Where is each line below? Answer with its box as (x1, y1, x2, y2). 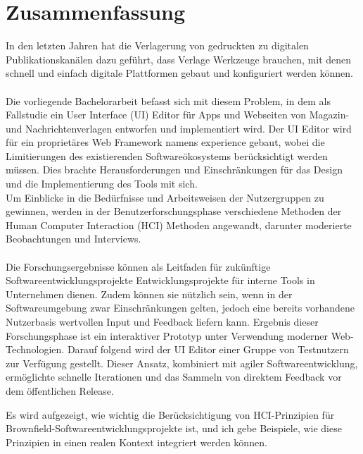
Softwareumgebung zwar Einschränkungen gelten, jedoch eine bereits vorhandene (6, 300, 355, 315)
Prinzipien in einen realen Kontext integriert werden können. (6, 434, 267, 449)
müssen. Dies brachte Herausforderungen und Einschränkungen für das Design (6, 162, 343, 177)
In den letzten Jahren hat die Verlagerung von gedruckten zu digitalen (6, 38, 309, 53)
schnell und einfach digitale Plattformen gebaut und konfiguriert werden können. (6, 66, 354, 80)
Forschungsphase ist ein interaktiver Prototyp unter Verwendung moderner (6, 328, 328, 343)
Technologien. (6, 342, 65, 357)
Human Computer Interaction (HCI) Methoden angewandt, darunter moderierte (6, 217, 352, 232)
